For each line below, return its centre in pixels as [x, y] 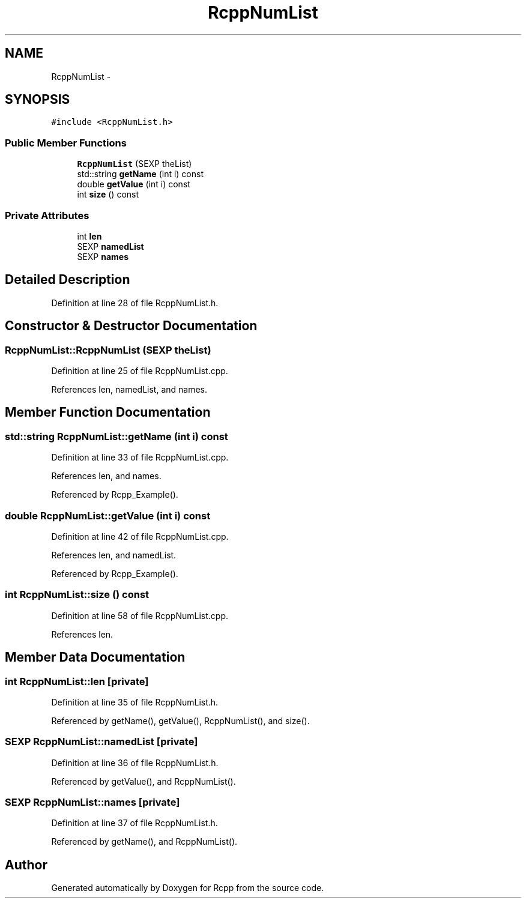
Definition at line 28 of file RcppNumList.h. [135, 303]
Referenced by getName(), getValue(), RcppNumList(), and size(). [180, 720]
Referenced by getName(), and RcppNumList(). [144, 842]
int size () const [108, 195]
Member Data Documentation [95, 657]
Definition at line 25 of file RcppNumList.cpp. [140, 371]
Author [26, 865]
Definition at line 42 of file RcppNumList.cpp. [140, 536]
